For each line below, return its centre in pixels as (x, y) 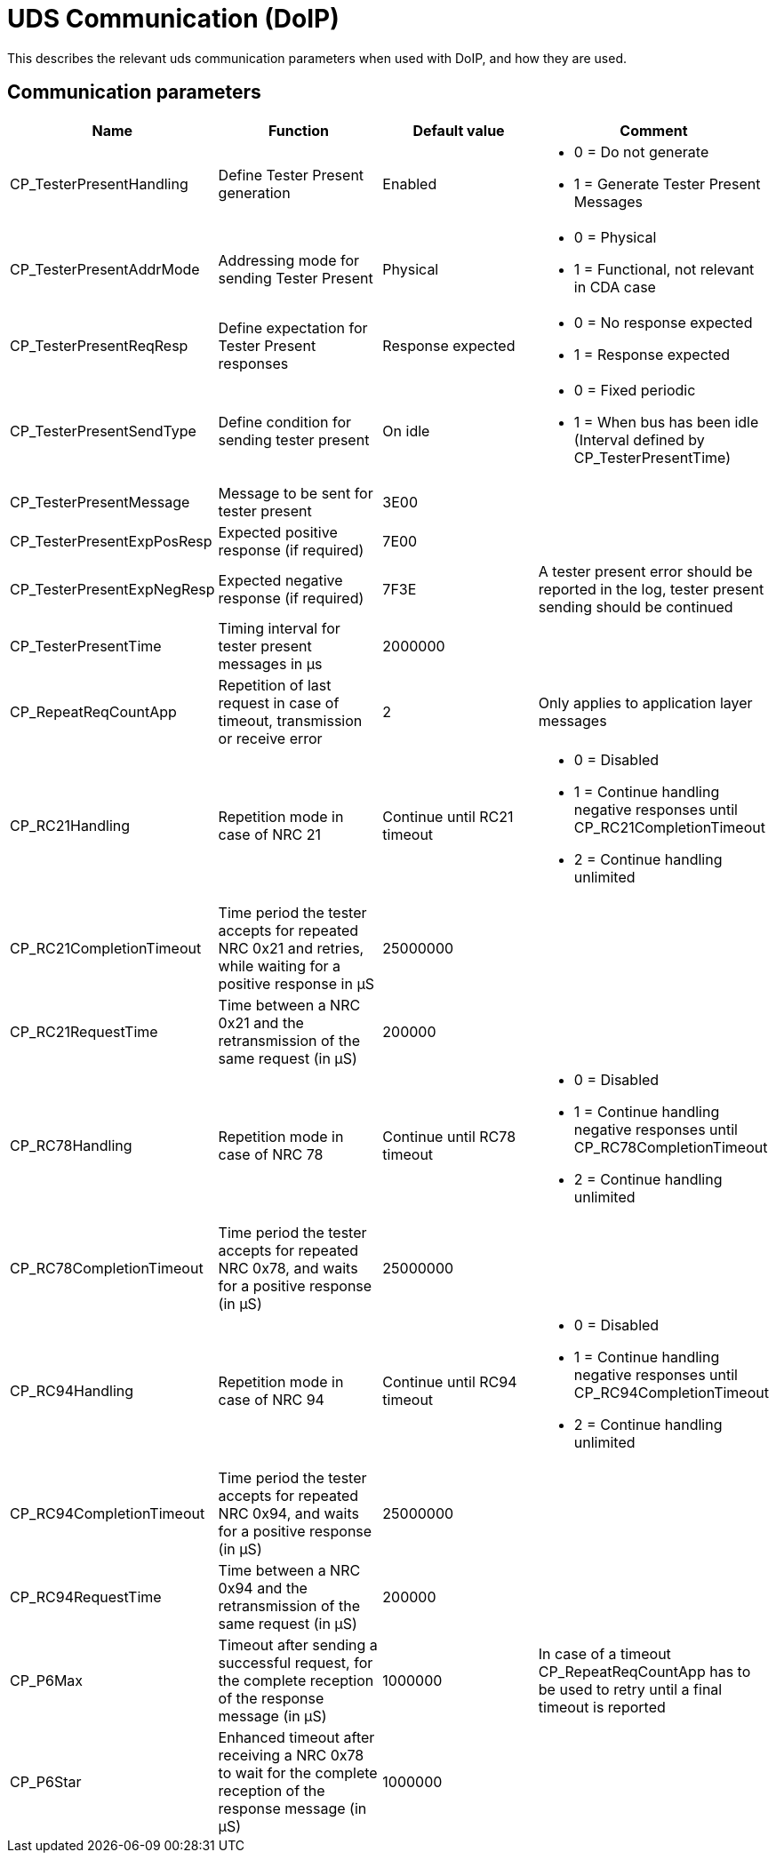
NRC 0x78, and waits (288, 1268)
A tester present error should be (645, 571)
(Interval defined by (639, 439)
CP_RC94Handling (72, 1390)
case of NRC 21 (269, 834)
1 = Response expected (652, 354)
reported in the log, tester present (651, 589)
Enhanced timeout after (296, 1737)
